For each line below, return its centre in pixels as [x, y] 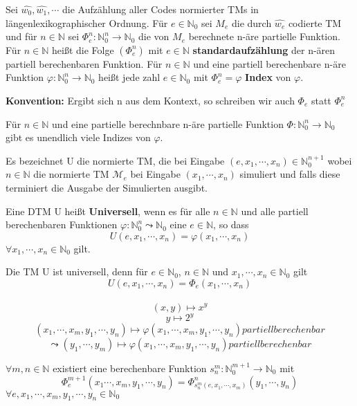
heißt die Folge [83, 49]
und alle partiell [275, 211]
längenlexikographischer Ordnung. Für [87, 22]
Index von [268, 77]
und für [21, 36]
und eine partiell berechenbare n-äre [269, 63]
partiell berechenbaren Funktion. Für [84, 63]
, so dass [231, 224]
